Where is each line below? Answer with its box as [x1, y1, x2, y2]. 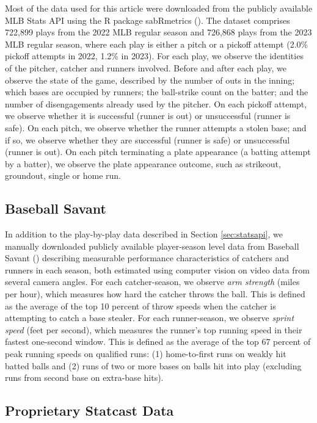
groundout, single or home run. [5, 169, 122, 182]
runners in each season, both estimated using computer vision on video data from [5, 263, 310, 276]
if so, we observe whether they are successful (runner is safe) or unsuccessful [5, 133, 290, 146]
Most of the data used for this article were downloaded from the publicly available [5, 2, 313, 14]
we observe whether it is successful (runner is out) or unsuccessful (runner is [5, 109, 291, 122]
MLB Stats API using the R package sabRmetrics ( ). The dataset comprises [5, 13, 290, 26]
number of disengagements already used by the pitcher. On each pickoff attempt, [5, 97, 307, 110]
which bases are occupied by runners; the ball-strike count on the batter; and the [5, 85, 308, 98]
